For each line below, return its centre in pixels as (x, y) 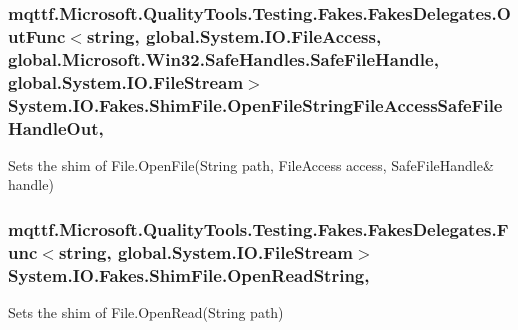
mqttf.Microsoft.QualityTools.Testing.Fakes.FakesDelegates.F (258, 228)
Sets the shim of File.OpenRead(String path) (146, 312)
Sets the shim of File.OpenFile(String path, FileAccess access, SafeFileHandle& (251, 164)
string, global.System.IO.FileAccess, (234, 35)
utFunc (37, 35)
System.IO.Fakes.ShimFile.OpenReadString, (189, 274)
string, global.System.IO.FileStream (205, 251)
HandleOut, (56, 127)
